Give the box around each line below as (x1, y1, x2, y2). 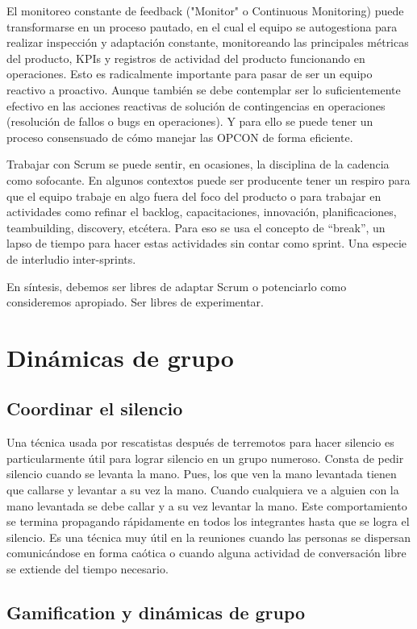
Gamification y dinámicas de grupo (6, 600, 306, 624)
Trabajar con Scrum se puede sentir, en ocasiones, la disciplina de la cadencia (6, 156, 390, 173)
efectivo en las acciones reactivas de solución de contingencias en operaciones (6, 97, 386, 114)
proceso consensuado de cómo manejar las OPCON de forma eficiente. (6, 128, 353, 145)
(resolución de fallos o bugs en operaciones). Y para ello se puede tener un (6, 113, 373, 130)
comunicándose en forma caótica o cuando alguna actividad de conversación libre (6, 544, 407, 561)
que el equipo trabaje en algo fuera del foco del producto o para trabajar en (6, 187, 382, 204)
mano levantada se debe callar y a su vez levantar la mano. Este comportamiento (6, 497, 407, 514)
